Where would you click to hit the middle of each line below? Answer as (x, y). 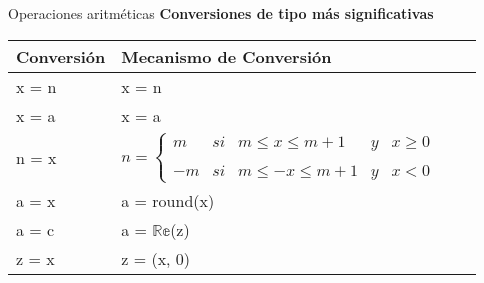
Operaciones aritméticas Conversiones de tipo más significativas (221, 13)
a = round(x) (168, 201)
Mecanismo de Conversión (226, 56)
